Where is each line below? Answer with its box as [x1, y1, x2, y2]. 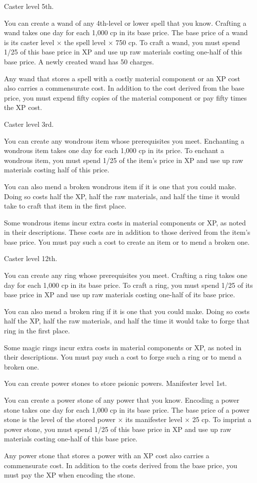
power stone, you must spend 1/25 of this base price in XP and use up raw [4, 424, 231, 434]
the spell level [64, 37, 106, 47]
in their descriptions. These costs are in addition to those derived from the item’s [4, 227, 251, 237]
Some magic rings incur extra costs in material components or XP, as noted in [4, 342, 242, 352]
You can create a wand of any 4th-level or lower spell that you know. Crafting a [4, 17, 247, 28]
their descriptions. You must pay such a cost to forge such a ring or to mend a [4, 352, 242, 362]
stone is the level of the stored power [4, 414, 116, 425]
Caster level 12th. [4, 253, 57, 264]
